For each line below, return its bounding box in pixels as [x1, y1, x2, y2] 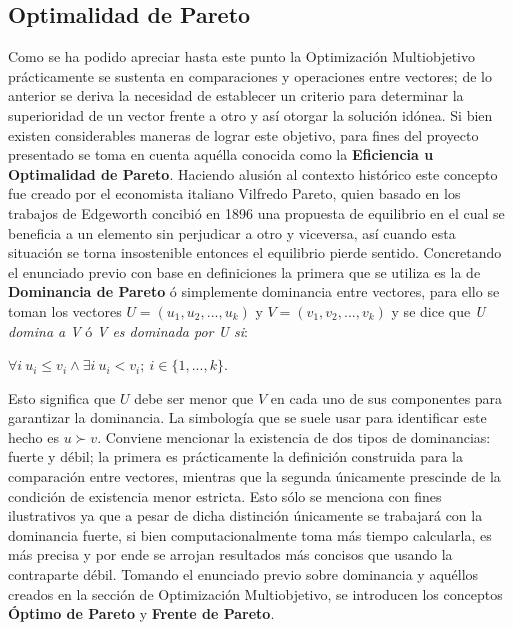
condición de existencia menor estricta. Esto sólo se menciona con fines [8, 485, 442, 506]
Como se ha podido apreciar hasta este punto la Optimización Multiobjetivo [8, 46, 475, 67]
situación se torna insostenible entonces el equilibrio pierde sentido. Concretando [8, 242, 502, 263]
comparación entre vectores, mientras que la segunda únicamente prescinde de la [8, 466, 501, 487]
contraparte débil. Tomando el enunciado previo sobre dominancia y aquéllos [8, 564, 479, 585]
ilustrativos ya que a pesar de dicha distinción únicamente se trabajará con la [8, 505, 483, 526]
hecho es [8, 426, 60, 447]
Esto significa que [8, 387, 116, 408]
